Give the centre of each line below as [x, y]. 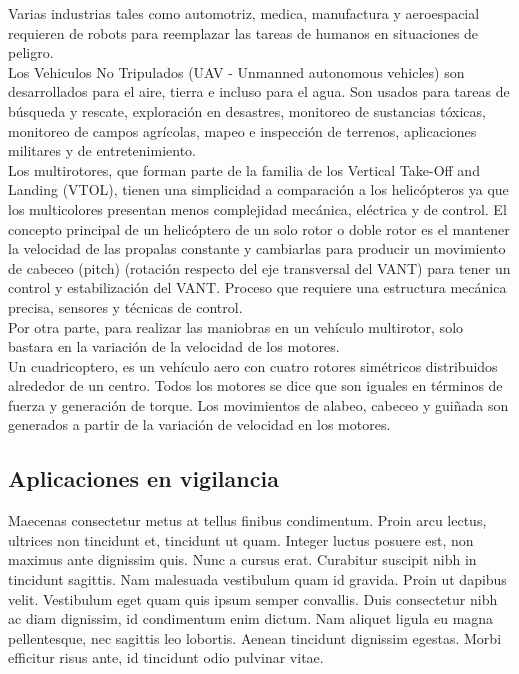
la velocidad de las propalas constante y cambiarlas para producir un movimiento [257, 248]
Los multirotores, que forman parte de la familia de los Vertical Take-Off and [244, 169]
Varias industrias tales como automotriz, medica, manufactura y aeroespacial [244, 13]
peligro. [31, 52]
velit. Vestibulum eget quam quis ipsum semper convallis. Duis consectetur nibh [253, 598]
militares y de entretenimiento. [102, 150]
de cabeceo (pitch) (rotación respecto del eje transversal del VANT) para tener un [259, 267]
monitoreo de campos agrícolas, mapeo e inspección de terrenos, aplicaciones [242, 130]
